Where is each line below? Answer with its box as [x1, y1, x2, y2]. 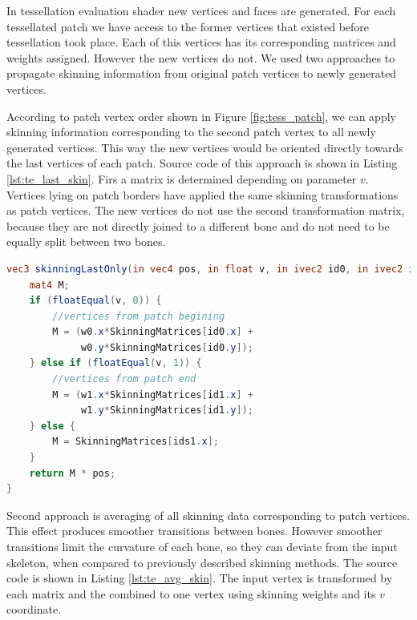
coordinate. [6, 601, 62, 618]
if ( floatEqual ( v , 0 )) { [29, 295, 162, 307]
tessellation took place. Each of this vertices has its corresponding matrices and [6, 34, 396, 50]
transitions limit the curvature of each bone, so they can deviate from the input [6, 538, 398, 554]
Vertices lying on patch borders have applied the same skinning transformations [6, 186, 399, 203]
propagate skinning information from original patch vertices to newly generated [6, 65, 397, 82]
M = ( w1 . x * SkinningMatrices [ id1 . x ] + [52, 389, 254, 401]
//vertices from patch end [52, 373, 196, 385]
